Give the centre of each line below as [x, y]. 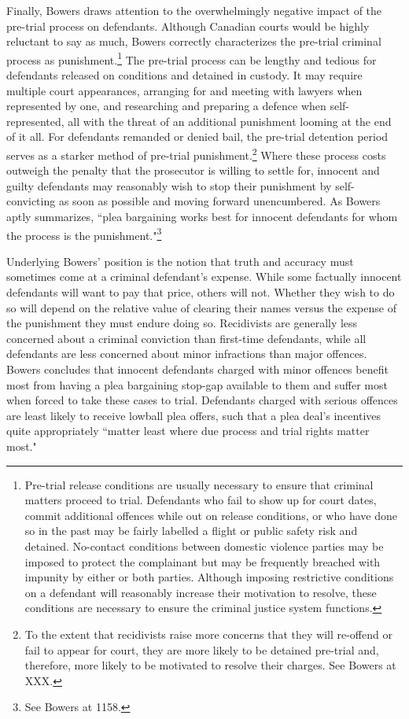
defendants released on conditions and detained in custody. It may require [184, 75]
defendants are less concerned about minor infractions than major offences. [187, 354]
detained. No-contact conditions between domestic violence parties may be [204, 546]
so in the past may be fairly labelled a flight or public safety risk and [191, 531]
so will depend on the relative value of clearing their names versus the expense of [201, 307]
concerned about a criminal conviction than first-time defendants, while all [186, 338]
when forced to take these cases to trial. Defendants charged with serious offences [202, 400]
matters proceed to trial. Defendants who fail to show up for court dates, [201, 500]
